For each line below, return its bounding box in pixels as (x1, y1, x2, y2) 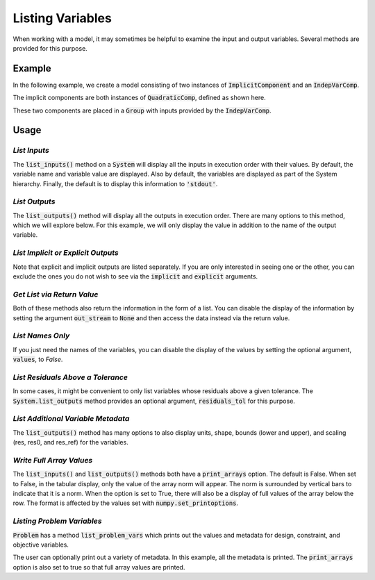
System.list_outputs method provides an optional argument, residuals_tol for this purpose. (12, 397, 295, 405)
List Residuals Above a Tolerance (12, 372, 128, 382)
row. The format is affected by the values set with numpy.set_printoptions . (12, 499, 239, 507)
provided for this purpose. (12, 44, 88, 52)
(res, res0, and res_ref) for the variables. (12, 438, 128, 447)
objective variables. (12, 540, 69, 549)
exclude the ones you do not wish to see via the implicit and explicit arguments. (12, 272, 258, 281)
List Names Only (12, 331, 70, 340)
